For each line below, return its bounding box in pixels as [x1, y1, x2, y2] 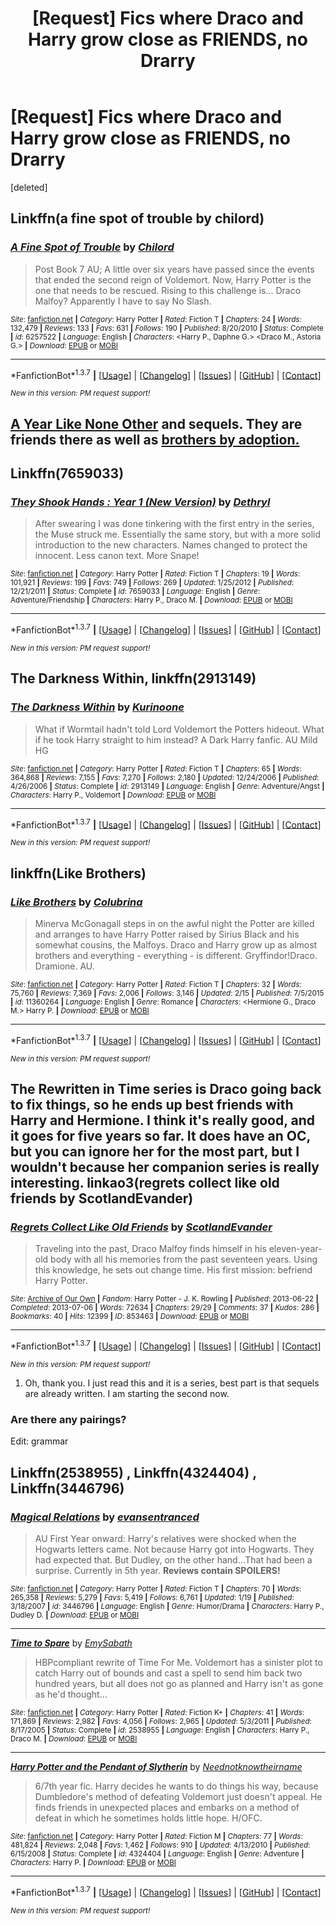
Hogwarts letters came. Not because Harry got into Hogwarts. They [34, 1543, 315, 1556]
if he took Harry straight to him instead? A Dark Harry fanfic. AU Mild [34, 733, 318, 746]
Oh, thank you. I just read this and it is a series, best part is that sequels [24, 1377, 320, 1389]
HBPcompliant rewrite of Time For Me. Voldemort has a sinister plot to [34, 1657, 323, 1669]
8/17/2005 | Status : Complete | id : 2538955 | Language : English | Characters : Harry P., [10, 1725, 310, 1736]
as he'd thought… [34, 1688, 108, 1701]
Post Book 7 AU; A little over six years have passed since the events [34, 263, 315, 275]
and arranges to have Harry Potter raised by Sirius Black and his [34, 928, 300, 941]
